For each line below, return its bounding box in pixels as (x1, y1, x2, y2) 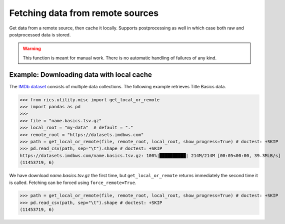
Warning (22, 45, 41, 52)
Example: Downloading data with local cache (9, 70, 152, 79)
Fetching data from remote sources (9, 7, 159, 18)
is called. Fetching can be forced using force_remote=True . (9, 180, 136, 186)
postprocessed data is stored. (9, 31, 71, 37)
